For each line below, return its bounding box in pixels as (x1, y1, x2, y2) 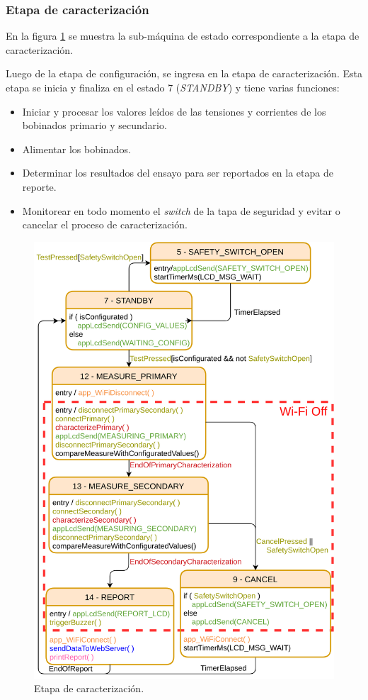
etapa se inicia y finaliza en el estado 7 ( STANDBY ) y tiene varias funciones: (6, 80, 340, 94)
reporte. (22, 179, 57, 194)
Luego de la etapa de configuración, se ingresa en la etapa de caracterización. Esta (6, 66, 362, 81)
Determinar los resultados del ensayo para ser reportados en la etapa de (22, 165, 333, 180)
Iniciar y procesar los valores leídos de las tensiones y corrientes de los (22, 104, 326, 118)
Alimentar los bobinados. (22, 141, 131, 156)
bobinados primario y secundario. (22, 118, 167, 133)
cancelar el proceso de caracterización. (22, 217, 188, 232)
